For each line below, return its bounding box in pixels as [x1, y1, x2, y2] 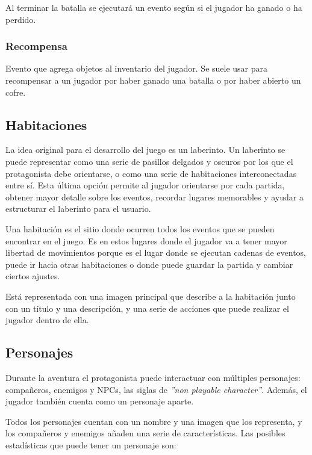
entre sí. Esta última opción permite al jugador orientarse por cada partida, [5, 179, 285, 191]
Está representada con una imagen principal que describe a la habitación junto [5, 289, 296, 302]
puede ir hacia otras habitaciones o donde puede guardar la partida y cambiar [5, 258, 293, 270]
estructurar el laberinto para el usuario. [5, 202, 151, 215]
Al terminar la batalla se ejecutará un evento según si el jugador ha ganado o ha [5, 1, 302, 13]
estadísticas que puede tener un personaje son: [5, 438, 176, 451]
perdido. [5, 13, 36, 25]
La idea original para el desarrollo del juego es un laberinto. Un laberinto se [5, 143, 285, 156]
